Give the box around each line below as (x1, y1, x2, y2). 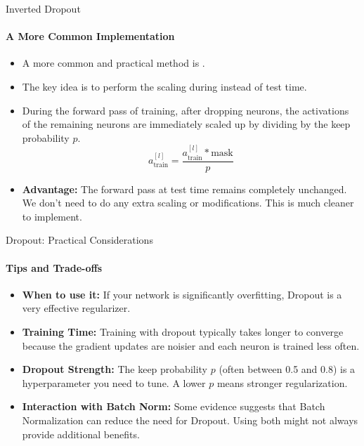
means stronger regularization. (216, 375, 348, 390)
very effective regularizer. (22, 301, 131, 315)
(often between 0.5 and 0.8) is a (219, 362, 356, 376)
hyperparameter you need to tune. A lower (22, 375, 206, 390)
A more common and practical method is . (22, 55, 205, 70)
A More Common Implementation (6, 29, 175, 44)
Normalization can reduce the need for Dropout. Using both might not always (22, 412, 358, 427)
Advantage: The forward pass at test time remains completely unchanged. (22, 181, 347, 196)
